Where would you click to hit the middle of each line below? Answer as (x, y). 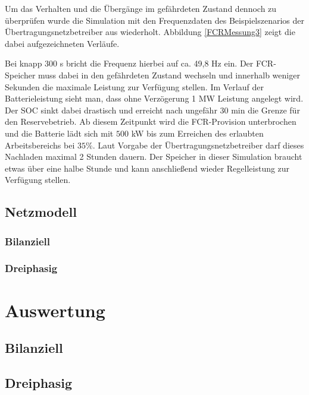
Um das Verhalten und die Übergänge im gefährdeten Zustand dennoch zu (141, 8)
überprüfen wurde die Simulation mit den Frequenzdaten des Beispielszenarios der (155, 20)
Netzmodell (41, 212)
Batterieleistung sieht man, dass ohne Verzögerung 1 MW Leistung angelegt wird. (154, 98)
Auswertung (55, 310)
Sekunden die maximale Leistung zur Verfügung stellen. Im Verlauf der (134, 86)
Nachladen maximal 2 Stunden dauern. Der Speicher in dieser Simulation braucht (154, 157)
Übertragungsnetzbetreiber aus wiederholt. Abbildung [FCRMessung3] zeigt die (150, 32)
